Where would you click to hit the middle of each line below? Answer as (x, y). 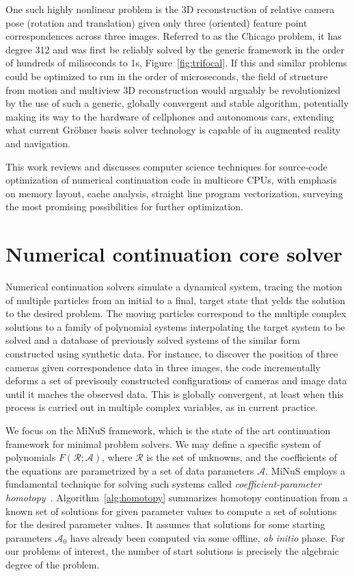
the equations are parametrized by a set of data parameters (130, 470)
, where (117, 457)
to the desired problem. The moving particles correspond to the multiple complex (176, 313)
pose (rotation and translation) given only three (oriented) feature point (156, 22)
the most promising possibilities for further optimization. (124, 206)
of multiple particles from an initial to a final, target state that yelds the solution (176, 300)
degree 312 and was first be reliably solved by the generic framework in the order (175, 49)
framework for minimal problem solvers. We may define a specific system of (163, 443)
